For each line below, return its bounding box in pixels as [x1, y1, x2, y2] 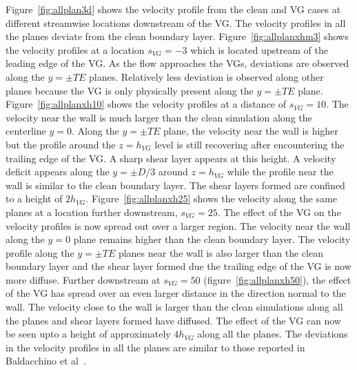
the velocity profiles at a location [6, 42, 145, 57]
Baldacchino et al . [6, 353, 86, 368]
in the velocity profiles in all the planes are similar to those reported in [6, 340, 305, 354]
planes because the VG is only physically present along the [6, 83, 254, 97]
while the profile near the [227, 164, 334, 179]
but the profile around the [6, 137, 116, 151]
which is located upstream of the [190, 42, 328, 57]
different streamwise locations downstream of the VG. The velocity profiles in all [6, 15, 346, 30]
